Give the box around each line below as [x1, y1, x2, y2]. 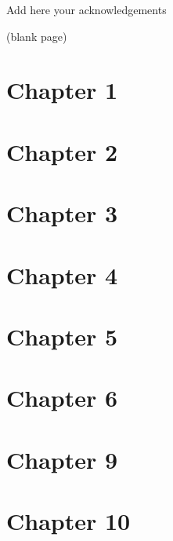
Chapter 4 [6, 258, 118, 291]
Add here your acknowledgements [6, 2, 167, 17]
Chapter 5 [6, 320, 118, 352]
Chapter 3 [6, 197, 118, 229]
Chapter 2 [6, 135, 118, 167]
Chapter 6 [6, 382, 118, 414]
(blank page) [6, 27, 67, 44]
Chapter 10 [6, 505, 131, 536]
